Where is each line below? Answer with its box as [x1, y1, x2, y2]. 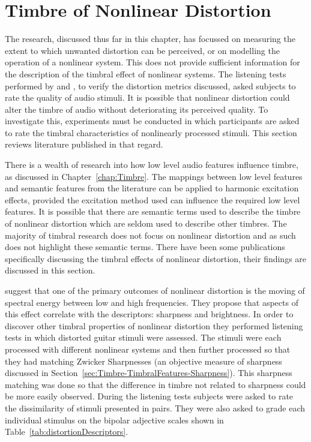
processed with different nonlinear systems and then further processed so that [5, 342, 291, 355]
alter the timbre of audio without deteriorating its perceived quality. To [5, 103, 268, 115]
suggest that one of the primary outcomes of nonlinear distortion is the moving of [5, 284, 305, 296]
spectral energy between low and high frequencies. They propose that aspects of [5, 296, 298, 308]
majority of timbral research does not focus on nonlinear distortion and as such [5, 228, 296, 241]
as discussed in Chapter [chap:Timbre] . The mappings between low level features [5, 170, 303, 182]
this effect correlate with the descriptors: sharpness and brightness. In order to [5, 308, 294, 320]
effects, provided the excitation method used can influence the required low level [5, 193, 300, 206]
